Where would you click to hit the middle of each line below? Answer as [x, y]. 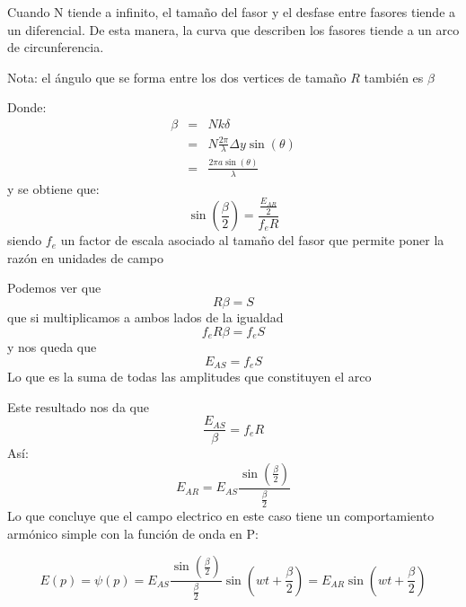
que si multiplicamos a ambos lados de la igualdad [145, 317]
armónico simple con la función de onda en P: [133, 533]
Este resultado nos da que [78, 406]
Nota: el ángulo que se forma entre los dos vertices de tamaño [177, 77]
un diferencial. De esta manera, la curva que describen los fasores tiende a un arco [233, 29]
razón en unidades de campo [85, 257]
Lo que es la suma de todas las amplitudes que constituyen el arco [189, 377]
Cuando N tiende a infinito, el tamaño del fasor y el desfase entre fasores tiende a [232, 12]
